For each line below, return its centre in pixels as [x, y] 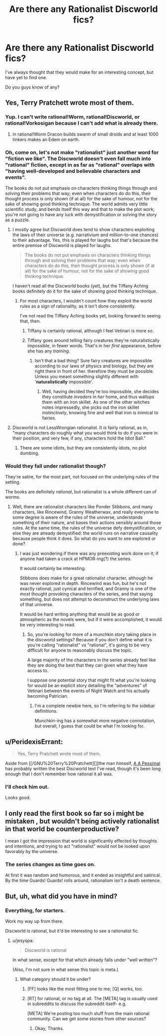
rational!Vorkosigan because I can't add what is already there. [82, 123]
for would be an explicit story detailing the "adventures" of [87, 686]
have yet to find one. [26, 77]
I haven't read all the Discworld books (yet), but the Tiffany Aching [80, 286]
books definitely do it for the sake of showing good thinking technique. [85, 291]
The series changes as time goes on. [50, 865]
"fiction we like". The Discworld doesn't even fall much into [78, 158]
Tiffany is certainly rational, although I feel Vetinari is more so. [90, 330]
